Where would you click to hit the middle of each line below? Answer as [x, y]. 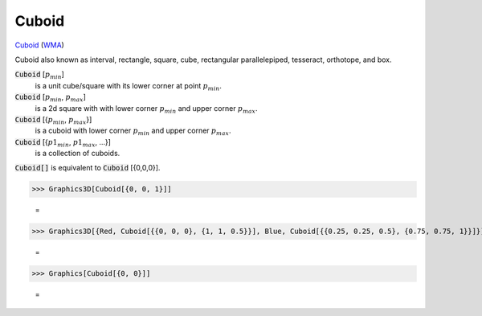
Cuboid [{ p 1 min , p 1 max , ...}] [63, 143]
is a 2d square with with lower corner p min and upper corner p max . [146, 109]
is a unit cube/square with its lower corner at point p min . [129, 86]
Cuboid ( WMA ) [39, 45]
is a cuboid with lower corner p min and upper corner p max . [133, 131]
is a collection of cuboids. [78, 154]
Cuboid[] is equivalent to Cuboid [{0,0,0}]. [88, 168]
